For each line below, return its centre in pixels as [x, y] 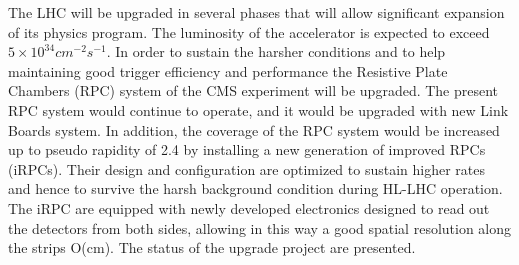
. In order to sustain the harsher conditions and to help [276, 51]
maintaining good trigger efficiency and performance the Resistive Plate [228, 70]
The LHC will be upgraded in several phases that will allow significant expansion [256, 12]
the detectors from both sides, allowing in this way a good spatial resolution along [260, 227]
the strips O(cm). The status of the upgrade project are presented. [212, 247]
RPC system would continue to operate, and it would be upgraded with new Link [258, 109]
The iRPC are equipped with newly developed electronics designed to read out [249, 207]
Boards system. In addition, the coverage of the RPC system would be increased [254, 129]
